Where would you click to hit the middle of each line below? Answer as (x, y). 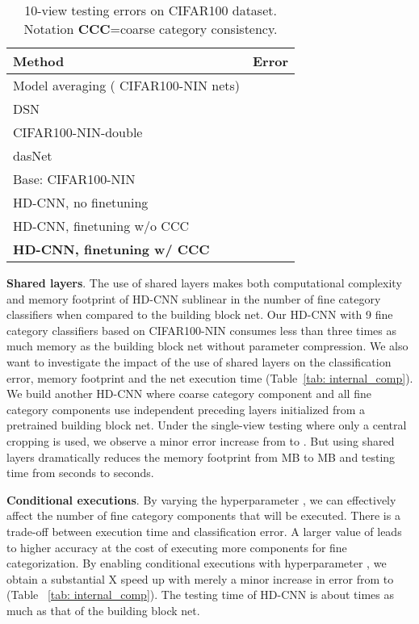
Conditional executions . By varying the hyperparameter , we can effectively (201, 499)
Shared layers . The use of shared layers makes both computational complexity (204, 283)
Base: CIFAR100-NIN (74, 179)
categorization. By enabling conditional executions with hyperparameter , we (197, 563)
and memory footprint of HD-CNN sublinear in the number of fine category (194, 298)
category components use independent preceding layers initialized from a (186, 409)
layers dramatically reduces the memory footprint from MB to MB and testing (201, 456)
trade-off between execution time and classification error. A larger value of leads (204, 531)
